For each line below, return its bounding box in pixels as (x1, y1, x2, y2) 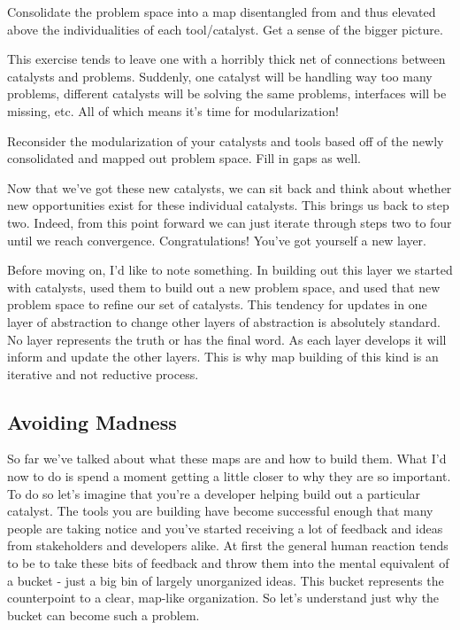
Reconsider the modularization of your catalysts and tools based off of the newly (7, 131, 444, 150)
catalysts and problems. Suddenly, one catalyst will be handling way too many (7, 66, 433, 85)
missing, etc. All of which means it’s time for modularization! (7, 101, 339, 120)
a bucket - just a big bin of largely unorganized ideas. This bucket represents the (7, 571, 444, 589)
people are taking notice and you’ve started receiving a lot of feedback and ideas (7, 518, 443, 537)
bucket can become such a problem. (7, 605, 200, 624)
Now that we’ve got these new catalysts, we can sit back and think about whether (7, 178, 452, 197)
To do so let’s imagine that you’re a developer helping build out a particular (7, 484, 421, 502)
